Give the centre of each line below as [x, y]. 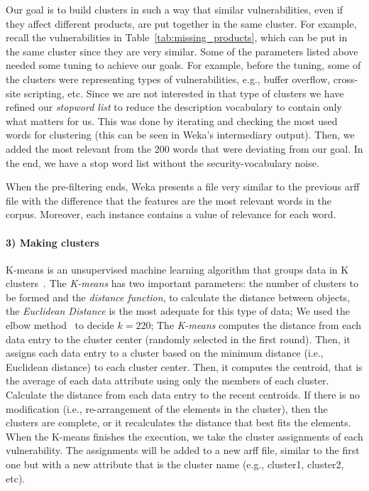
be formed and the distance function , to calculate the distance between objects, [178, 297]
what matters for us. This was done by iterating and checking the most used [172, 120]
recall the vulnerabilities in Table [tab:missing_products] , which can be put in [177, 37]
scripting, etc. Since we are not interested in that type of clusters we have [184, 93]
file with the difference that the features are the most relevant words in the [169, 200]
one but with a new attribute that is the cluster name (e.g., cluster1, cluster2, [175, 464]
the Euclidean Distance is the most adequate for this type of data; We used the [178, 311]
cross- [346, 79]
